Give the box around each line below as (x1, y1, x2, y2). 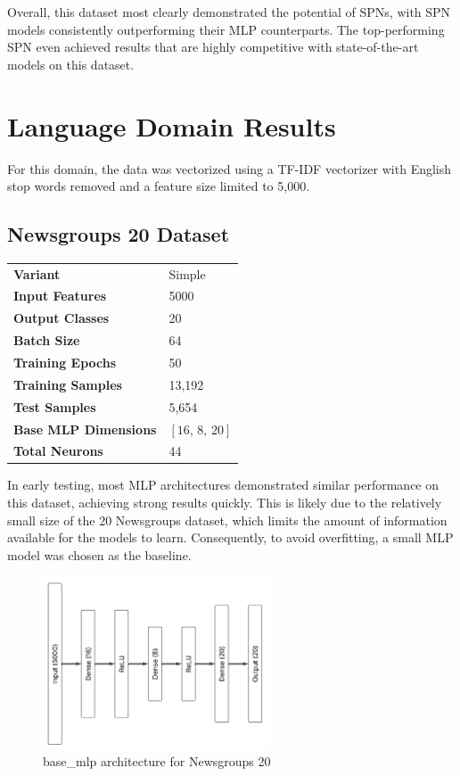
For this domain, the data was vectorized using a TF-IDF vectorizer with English (7, 159, 452, 177)
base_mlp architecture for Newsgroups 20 (43, 752, 271, 771)
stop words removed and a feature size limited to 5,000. (7, 177, 310, 195)
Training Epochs (13, 353, 117, 372)
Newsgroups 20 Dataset (7, 220, 230, 248)
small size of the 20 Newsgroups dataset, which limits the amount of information (7, 510, 448, 529)
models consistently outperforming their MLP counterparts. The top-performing (7, 20, 445, 38)
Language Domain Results (7, 107, 336, 144)
